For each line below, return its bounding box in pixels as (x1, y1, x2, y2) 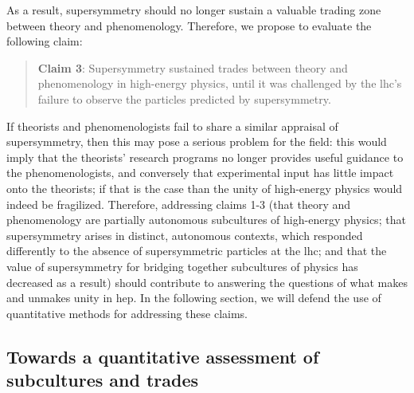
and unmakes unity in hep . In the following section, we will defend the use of (6, 289, 381, 306)
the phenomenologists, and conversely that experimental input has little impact (6, 164, 394, 181)
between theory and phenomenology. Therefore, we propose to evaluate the (6, 17, 372, 33)
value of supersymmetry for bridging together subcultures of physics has (6, 257, 358, 274)
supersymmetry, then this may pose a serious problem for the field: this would (6, 133, 387, 150)
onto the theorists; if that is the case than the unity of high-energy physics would (6, 179, 403, 196)
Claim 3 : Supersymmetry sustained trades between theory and (37, 59, 348, 76)
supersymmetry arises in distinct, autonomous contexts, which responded (6, 226, 363, 243)
